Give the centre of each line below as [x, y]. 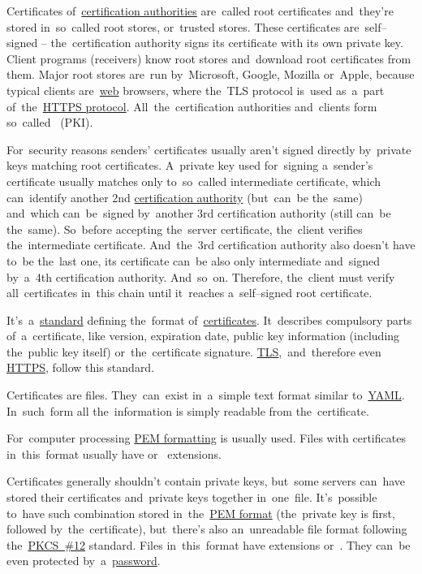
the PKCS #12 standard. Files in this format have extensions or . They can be [209, 544]
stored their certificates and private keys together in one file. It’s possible [192, 497]
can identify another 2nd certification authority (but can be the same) [185, 197]
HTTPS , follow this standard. [81, 367]
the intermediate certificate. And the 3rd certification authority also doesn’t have [211, 245]
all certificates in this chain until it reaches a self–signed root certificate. [189, 293]
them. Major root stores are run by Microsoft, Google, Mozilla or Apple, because [211, 74]
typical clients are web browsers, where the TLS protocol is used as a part [196, 90]
